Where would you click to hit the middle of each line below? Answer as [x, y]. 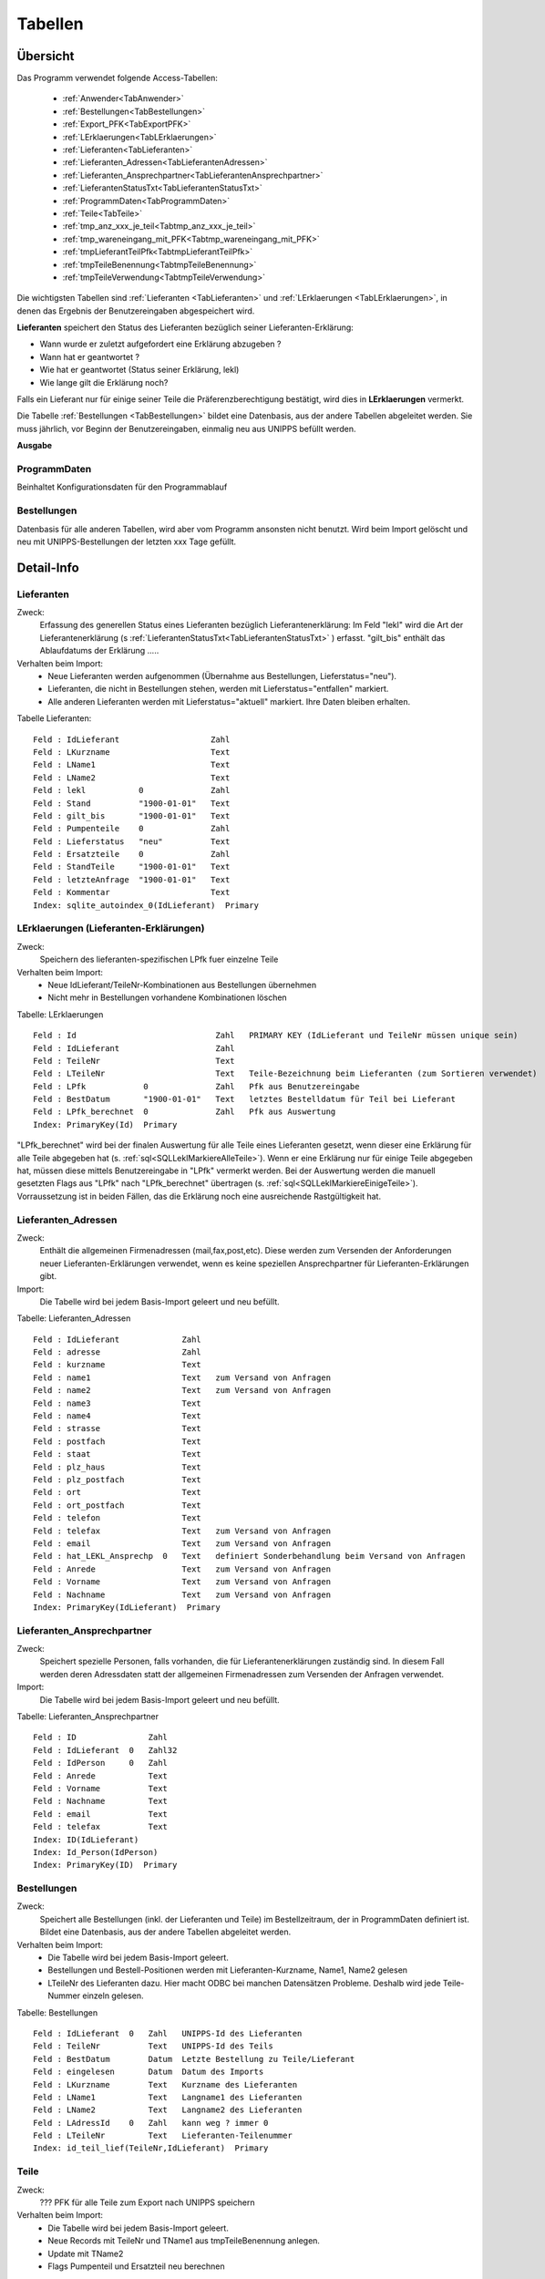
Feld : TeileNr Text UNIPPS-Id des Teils [153, 2046]
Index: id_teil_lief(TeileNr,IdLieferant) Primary [151, 2148]
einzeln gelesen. [113, 1995]
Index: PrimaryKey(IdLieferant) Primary [127, 1607]
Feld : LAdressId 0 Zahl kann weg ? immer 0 [151, 2123]
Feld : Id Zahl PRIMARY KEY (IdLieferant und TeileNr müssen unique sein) [276, 1036]
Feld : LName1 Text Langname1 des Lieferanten [168, 2097]
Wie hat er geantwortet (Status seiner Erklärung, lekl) [139, 370]
